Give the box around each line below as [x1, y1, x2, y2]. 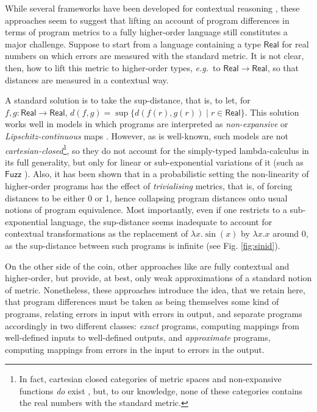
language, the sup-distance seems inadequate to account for [51, 215, 272, 228]
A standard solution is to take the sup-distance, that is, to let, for [5, 94, 251, 106]
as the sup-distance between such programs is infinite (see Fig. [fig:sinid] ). [5, 239, 280, 251]
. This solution [244, 105, 299, 118]
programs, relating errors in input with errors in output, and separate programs [5, 307, 302, 319]
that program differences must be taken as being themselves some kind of [5, 295, 279, 308]
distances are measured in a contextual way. [5, 73, 169, 86]
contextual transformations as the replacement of [5, 227, 188, 240]
